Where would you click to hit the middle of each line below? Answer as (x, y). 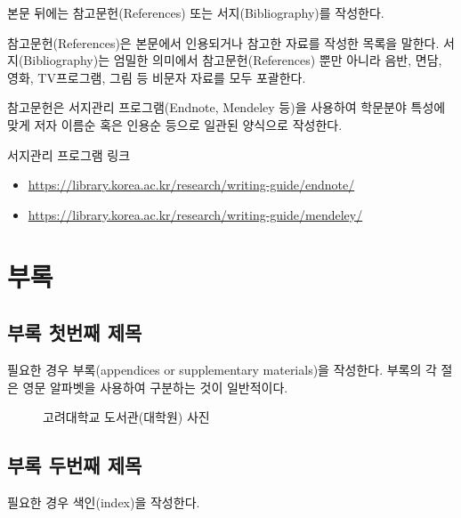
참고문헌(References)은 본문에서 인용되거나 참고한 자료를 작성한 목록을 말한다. (223, 42)
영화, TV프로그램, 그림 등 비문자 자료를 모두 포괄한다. (157, 77)
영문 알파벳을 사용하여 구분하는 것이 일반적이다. (155, 387)
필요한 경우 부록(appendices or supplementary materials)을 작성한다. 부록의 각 (222, 369)
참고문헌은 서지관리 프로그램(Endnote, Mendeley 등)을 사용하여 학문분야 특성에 (226, 107)
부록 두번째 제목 (75, 465)
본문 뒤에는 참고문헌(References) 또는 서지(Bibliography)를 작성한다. (196, 12)
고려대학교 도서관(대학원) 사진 (126, 417)
